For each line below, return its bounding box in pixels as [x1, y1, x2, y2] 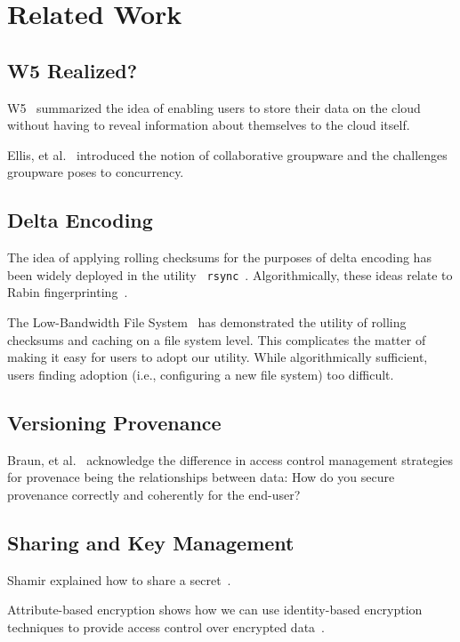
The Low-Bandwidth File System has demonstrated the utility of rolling [7, 313, 407, 331]
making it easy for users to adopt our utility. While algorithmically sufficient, [7, 348, 428, 366]
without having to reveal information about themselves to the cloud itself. [7, 116, 410, 134]
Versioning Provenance [7, 408, 222, 436]
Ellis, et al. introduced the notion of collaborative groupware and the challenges [7, 145, 448, 164]
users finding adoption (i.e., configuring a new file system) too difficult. [7, 365, 394, 383]
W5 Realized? [7, 56, 138, 84]
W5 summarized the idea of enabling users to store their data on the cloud [7, 98, 421, 116]
